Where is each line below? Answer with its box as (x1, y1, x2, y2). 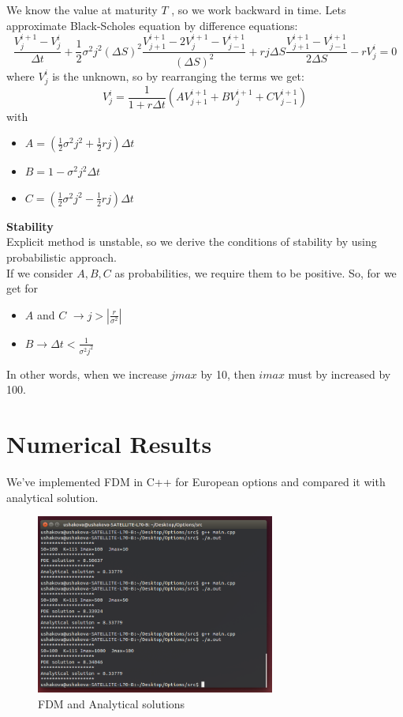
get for (6, 280, 39, 296)
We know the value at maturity (6, 2, 158, 17)
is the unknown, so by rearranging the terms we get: (52, 67, 304, 84)
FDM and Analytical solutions (38, 696, 185, 711)
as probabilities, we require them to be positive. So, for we (114, 264, 397, 281)
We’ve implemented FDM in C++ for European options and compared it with (6, 473, 386, 489)
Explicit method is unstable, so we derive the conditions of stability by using (6, 233, 377, 250)
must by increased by (288, 365, 391, 382)
